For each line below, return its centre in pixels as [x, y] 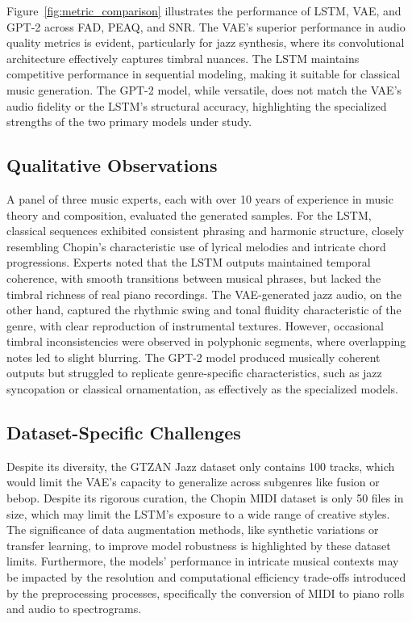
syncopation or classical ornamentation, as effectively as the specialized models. [202, 389]
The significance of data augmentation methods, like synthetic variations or [193, 530]
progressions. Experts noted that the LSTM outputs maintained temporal [189, 262]
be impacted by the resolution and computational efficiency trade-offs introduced [206, 577]
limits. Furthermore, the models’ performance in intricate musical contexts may [203, 561]
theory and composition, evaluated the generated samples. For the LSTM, [189, 214]
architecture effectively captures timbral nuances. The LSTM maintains [183, 58]
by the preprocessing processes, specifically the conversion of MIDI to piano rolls [206, 593]
